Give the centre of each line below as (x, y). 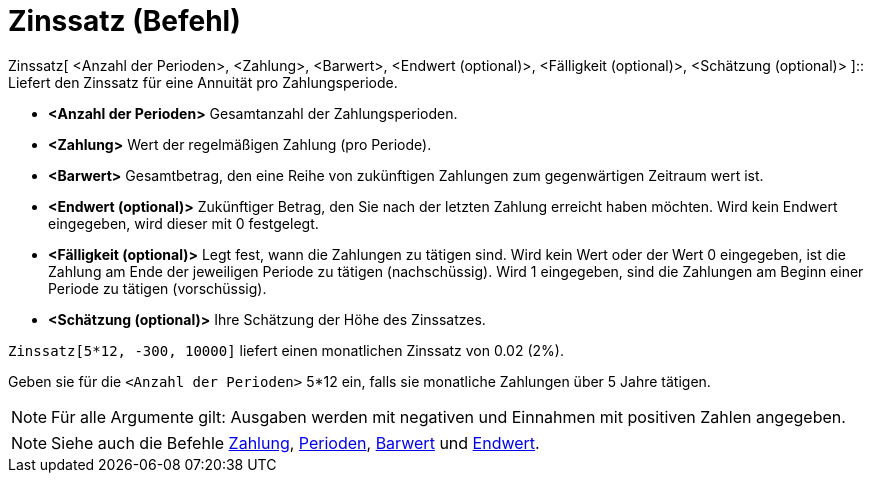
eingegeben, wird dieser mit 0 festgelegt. (183, 223)
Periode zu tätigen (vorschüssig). (157, 288)
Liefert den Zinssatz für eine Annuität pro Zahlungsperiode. (203, 82)
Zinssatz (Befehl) (124, 21)
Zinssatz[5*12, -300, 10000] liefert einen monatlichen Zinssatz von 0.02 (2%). (286, 350)
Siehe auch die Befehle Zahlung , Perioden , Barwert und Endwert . (295, 442)
